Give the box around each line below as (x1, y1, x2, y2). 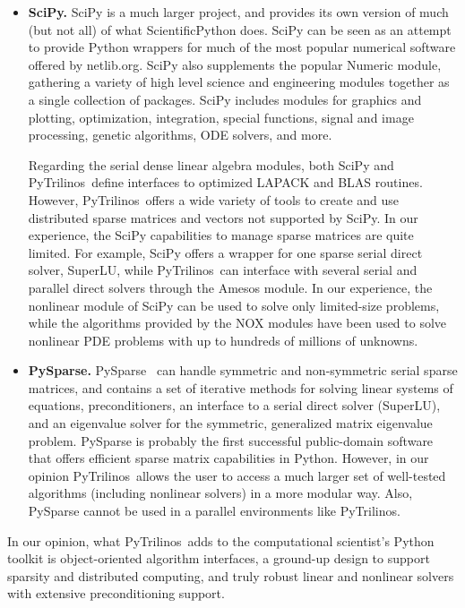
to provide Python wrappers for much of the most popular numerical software (28, 38, 456, 56)
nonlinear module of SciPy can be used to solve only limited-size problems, (28, 295, 440, 314)
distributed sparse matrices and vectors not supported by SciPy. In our (28, 208, 418, 227)
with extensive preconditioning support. (7, 584, 225, 603)
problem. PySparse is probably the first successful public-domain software (28, 431, 434, 450)
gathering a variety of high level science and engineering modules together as (28, 73, 450, 91)
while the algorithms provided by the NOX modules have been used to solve (28, 313, 447, 332)
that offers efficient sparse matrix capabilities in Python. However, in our (28, 449, 429, 467)
